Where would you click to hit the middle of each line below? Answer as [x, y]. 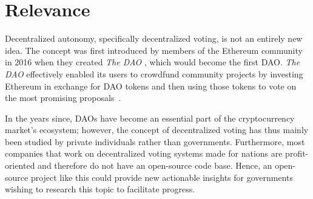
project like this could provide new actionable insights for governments [162, 177]
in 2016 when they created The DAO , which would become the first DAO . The [153, 62]
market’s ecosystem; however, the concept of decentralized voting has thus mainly [157, 130]
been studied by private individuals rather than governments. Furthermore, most [155, 141]
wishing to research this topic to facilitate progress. [100, 189]
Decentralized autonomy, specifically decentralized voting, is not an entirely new [154, 38]
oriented [20, 165]
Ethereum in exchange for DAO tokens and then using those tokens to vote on [151, 86]
